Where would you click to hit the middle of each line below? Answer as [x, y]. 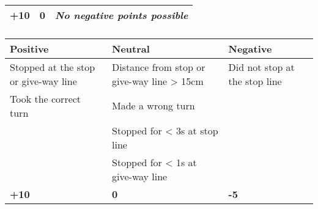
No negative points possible [121, 15]
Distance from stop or [159, 67]
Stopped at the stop [53, 67]
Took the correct [46, 98]
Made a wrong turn [153, 106]
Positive [29, 48]
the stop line [255, 81]
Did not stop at [261, 67]
